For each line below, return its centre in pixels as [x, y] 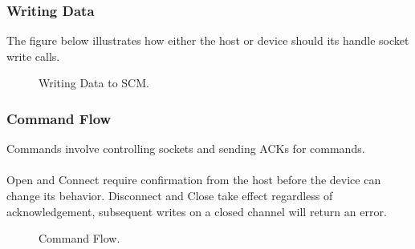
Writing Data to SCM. [94, 83]
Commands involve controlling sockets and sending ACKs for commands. [186, 149]
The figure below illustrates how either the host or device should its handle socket [208, 40]
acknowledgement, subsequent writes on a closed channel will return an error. [197, 211]
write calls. [33, 56]
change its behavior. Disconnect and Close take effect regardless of [170, 195]
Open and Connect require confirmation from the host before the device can [194, 180]
